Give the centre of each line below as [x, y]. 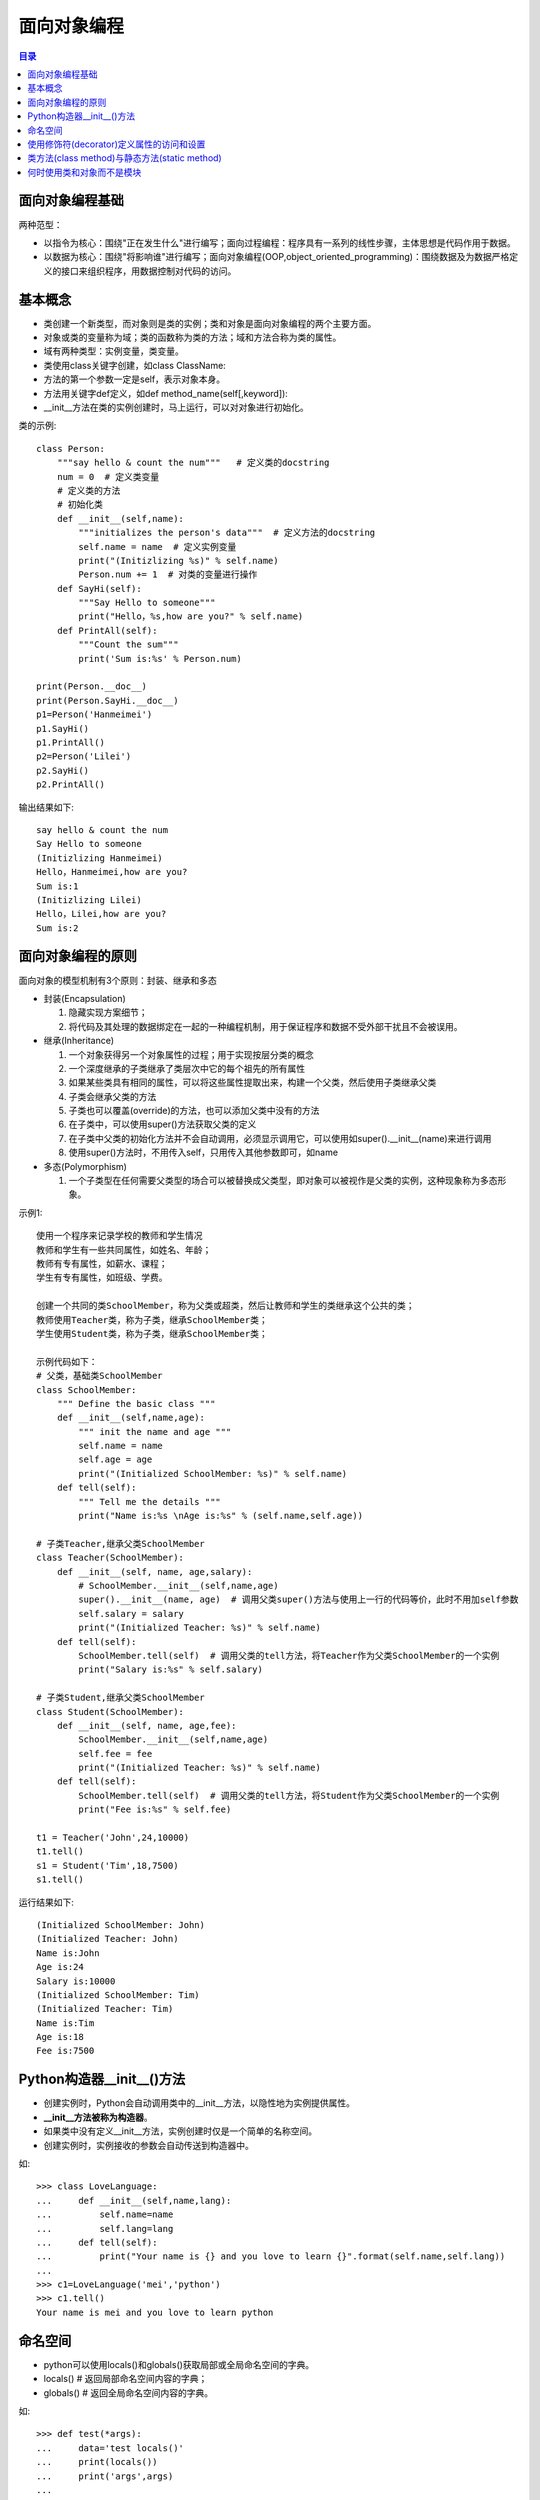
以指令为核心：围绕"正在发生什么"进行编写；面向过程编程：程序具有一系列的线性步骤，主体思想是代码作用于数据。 [280, 242]
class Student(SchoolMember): [110, 1711]
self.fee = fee [115, 1753]
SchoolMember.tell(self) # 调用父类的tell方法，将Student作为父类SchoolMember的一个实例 [289, 1795]
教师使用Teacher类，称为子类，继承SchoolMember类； [152, 1319]
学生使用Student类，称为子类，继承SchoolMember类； [152, 1333]
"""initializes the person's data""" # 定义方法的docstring [227, 533]
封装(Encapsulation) [85, 998]
